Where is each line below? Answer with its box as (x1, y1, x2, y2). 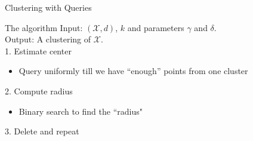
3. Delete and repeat (5, 125, 79, 137)
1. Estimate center (5, 44, 72, 57)
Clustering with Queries (5, 1, 92, 13)
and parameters (127, 21, 184, 33)
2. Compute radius (5, 84, 73, 97)
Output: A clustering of (5, 33, 91, 45)
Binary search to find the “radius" (18, 105, 143, 117)
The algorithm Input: (5, 21, 83, 33)
